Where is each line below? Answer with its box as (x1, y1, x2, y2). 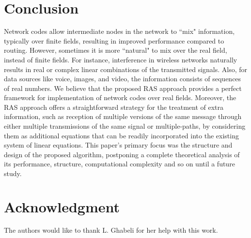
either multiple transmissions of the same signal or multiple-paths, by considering (4, 121, 246, 131)
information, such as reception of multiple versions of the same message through (4, 111, 242, 121)
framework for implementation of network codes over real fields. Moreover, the (4, 92, 236, 103)
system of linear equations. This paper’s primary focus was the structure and (4, 140, 233, 150)
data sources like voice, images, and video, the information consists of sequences (4, 74, 241, 84)
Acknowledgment (4, 196, 120, 216)
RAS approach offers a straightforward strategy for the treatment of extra (4, 102, 224, 112)
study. (4, 168, 22, 178)
